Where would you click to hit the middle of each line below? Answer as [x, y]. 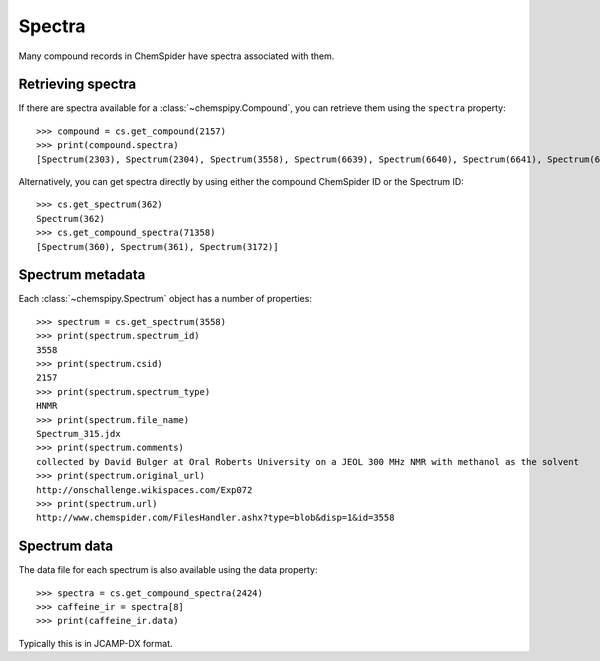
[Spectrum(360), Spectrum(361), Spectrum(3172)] [157, 246]
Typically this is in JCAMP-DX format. [96, 643]
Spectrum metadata [82, 275]
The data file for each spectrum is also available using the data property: [168, 570]
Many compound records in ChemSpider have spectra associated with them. [176, 56]
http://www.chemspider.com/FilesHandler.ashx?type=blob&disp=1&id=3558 [215, 518]
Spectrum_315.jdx [78, 433]
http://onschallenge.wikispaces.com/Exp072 [144, 489]
